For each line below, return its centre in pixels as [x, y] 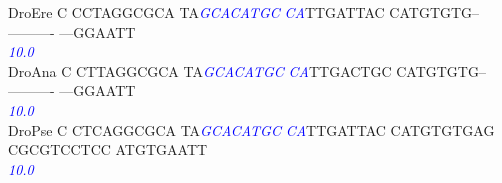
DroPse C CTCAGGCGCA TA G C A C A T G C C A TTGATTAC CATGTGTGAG [251, 129]
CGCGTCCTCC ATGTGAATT [108, 149]
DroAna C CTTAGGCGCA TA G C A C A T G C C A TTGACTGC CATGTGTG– [247, 70]
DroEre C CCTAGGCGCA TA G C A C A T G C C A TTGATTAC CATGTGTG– [244, 12]
